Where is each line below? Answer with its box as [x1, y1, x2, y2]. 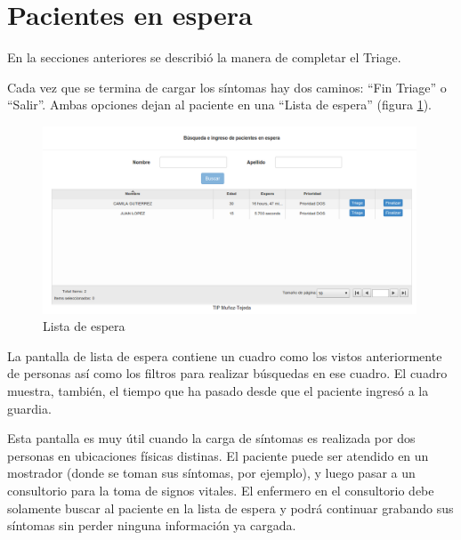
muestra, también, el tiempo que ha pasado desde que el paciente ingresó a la [7, 381, 429, 399]
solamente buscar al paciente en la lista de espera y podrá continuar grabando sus [7, 498, 454, 517]
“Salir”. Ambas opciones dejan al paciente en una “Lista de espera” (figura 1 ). [7, 95, 432, 114]
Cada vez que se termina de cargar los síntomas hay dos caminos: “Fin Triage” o [7, 77, 447, 96]
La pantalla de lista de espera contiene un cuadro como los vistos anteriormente [7, 346, 442, 365]
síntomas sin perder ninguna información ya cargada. [7, 516, 296, 535]
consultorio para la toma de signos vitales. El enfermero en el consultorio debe [7, 480, 434, 499]
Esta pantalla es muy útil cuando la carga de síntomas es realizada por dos [7, 429, 416, 447]
